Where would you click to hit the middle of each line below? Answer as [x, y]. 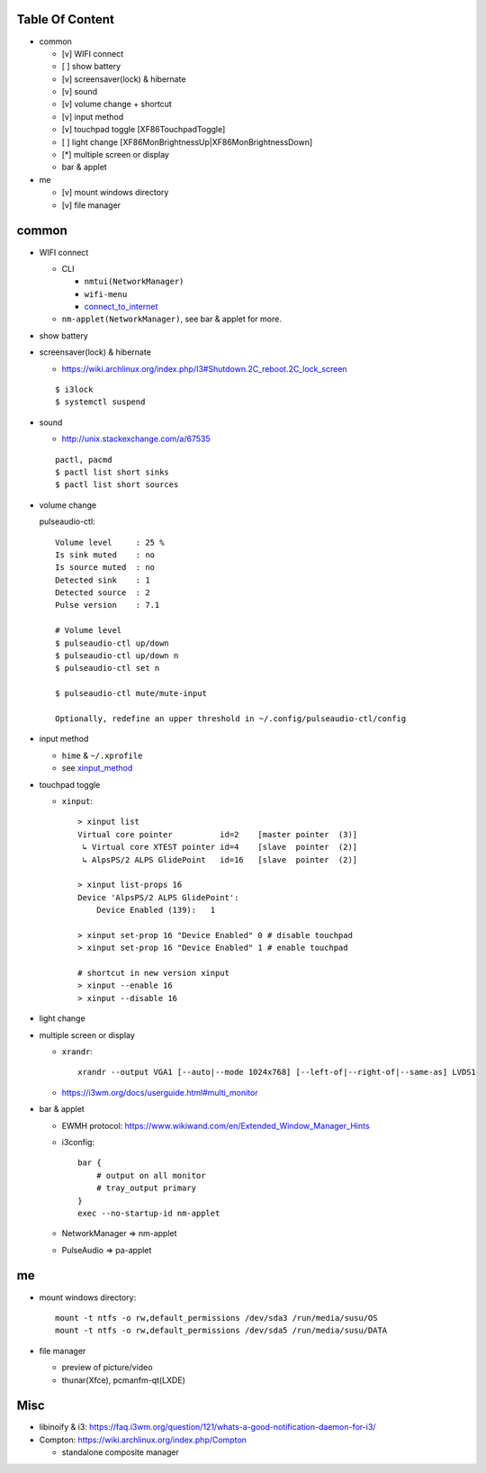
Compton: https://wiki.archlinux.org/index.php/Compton [143, 1440]
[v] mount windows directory [115, 193]
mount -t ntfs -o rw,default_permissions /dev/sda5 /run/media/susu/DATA [221, 1331]
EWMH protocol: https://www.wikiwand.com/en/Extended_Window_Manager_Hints [216, 1125]
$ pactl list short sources [117, 485]
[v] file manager [91, 205]
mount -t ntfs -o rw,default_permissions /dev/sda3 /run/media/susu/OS [216, 1318]
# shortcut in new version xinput [153, 973]
